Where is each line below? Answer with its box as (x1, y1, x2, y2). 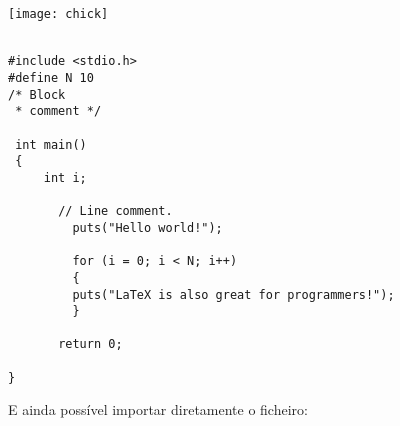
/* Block (8, 87, 66, 102)
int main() (15, 137, 87, 152)
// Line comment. (58, 204, 173, 219)
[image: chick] (8, 7, 109, 21)
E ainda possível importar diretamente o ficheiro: (8, 399, 308, 420)
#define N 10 (8, 70, 94, 85)
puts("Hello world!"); (72, 220, 223, 235)
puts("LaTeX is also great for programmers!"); (72, 287, 395, 302)
